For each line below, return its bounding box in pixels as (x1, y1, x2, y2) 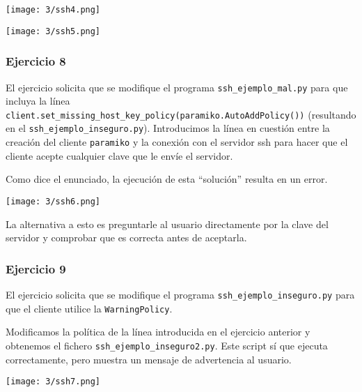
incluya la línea (6, 93, 70, 108)
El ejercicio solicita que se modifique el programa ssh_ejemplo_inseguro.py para (6, 287, 355, 301)
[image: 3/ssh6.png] (6, 196, 101, 206)
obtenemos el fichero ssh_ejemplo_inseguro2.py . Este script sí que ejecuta (6, 338, 328, 352)
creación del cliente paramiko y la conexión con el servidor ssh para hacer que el (6, 135, 348, 149)
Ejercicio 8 (6, 52, 66, 70)
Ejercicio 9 (6, 259, 66, 277)
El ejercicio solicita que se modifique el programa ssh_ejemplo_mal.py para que (6, 80, 348, 94)
